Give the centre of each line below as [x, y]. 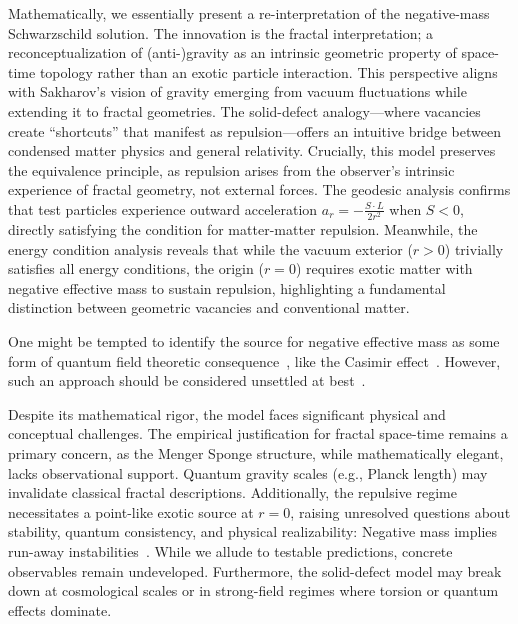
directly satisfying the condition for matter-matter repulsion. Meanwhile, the [243, 229]
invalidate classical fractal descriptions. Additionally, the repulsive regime [232, 492]
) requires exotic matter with [384, 268]
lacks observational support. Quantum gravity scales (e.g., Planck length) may [248, 472]
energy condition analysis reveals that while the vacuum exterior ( [210, 248]
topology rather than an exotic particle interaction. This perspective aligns [268, 71]
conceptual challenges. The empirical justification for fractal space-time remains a [258, 433]
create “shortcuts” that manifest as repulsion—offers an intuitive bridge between [254, 130]
